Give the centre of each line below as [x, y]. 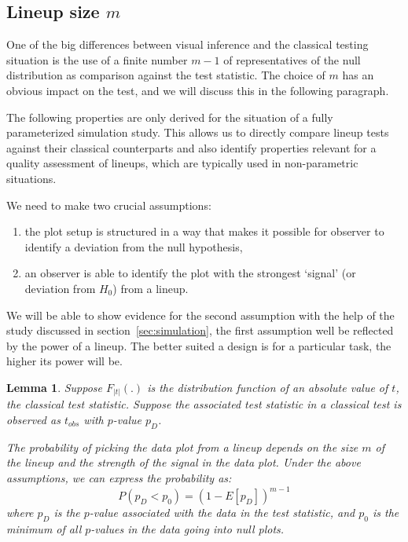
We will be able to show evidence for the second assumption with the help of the [200, 315]
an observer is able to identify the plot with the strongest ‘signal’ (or [190, 273]
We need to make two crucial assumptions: [109, 205]
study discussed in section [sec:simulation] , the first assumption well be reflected [200, 330]
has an [358, 75]
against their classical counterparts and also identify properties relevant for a [191, 147]
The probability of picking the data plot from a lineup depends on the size [182, 447]
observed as [33, 419]
